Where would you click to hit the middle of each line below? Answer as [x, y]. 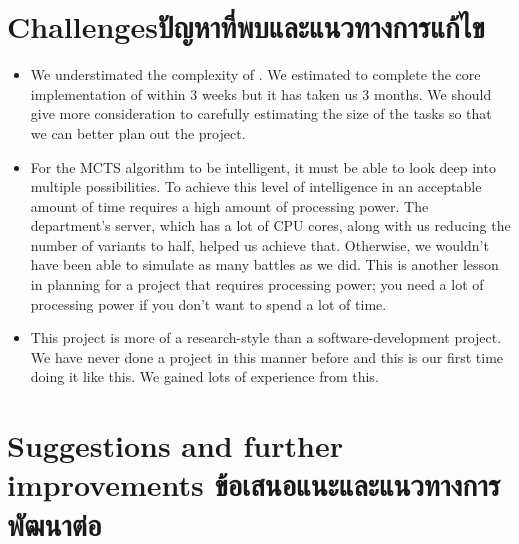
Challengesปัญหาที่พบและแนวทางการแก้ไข [246, 26]
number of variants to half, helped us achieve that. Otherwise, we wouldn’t [259, 244]
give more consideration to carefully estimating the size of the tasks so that [261, 113]
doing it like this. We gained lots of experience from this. [204, 376]
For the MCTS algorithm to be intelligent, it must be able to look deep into [263, 166]
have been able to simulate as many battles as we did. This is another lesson [264, 264]
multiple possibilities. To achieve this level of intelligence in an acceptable [256, 186]
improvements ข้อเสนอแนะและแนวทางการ [254, 484]
